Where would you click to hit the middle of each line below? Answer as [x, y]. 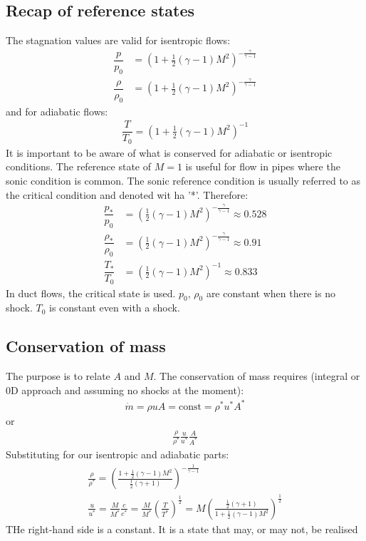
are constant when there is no [271, 293]
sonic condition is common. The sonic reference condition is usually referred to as [183, 180]
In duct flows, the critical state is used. [91, 293]
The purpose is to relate [58, 376]
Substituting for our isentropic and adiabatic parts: [117, 454]
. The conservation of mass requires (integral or [257, 376]
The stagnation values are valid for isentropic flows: [118, 40]
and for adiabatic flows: [57, 111]
